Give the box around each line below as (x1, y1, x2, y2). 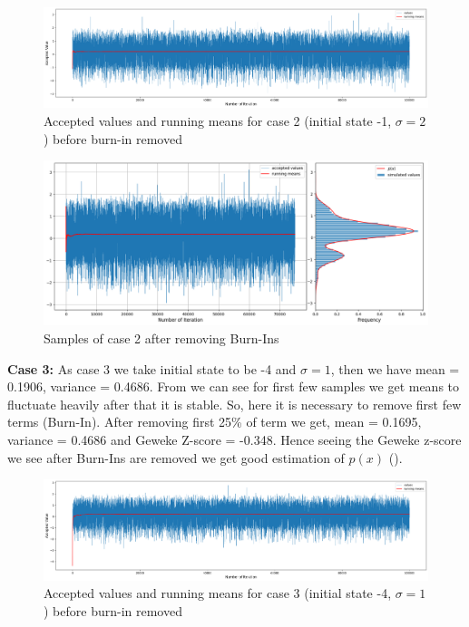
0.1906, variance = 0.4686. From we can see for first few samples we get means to (7, 377, 460, 396)
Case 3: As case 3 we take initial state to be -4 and (7, 359, 297, 378)
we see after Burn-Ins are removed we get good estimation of (7, 448, 345, 467)
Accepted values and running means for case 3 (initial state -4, (44, 584, 392, 603)
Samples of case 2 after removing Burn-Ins (44, 329, 279, 348)
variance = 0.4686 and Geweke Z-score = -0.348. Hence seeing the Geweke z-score (7, 430, 462, 449)
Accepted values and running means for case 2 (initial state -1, (44, 111, 392, 130)
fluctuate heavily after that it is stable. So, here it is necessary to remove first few (7, 394, 462, 413)
